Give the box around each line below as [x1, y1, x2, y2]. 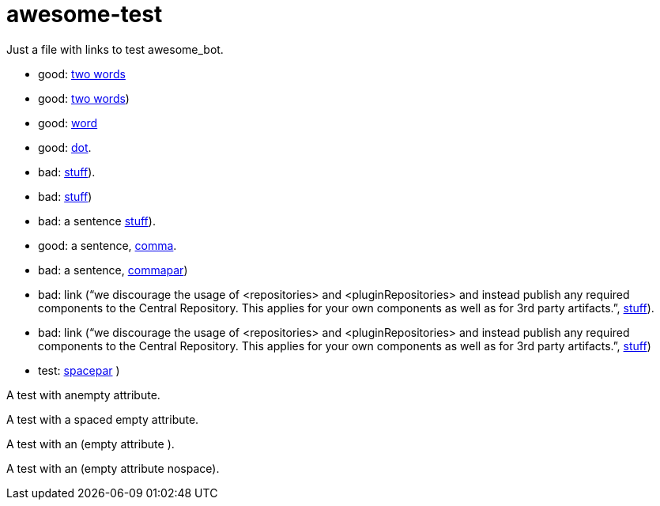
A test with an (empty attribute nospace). [6, 461, 220, 475]
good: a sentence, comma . [38, 238, 177, 252]
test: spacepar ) [38, 363, 120, 377]
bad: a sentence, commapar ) [38, 262, 188, 277]
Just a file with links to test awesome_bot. [6, 42, 224, 56]
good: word [38, 115, 98, 130]
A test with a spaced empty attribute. [6, 412, 199, 426]
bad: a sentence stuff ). [38, 213, 156, 228]
